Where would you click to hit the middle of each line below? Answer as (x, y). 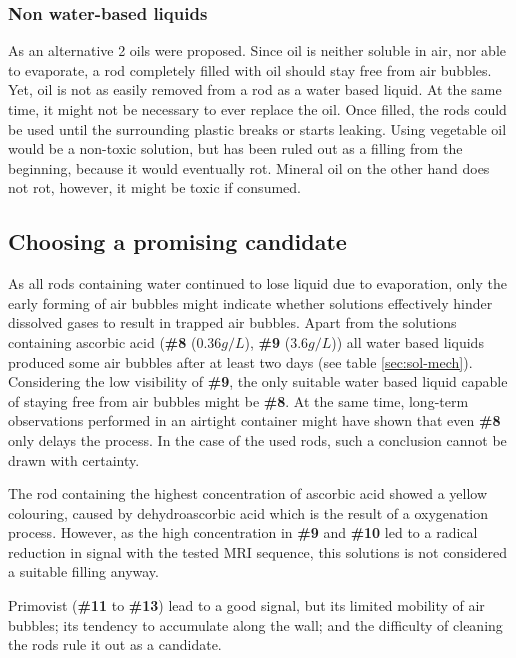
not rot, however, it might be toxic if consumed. (154, 187)
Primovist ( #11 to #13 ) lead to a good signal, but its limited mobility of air (246, 605)
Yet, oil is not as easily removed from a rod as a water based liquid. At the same (255, 89)
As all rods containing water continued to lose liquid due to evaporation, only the (257, 283)
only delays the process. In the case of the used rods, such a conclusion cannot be (257, 439)
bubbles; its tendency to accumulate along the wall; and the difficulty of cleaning (255, 624)
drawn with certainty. (74, 459)
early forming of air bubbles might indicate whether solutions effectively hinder (250, 302)
